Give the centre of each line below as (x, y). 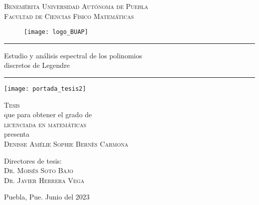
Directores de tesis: (33, 160)
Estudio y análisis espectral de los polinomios (73, 55)
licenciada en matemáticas (45, 124)
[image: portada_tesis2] (45, 89)
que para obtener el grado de (48, 114)
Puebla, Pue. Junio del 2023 (47, 197)
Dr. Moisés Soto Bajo (39, 170)
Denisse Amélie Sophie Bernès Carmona (66, 144)
